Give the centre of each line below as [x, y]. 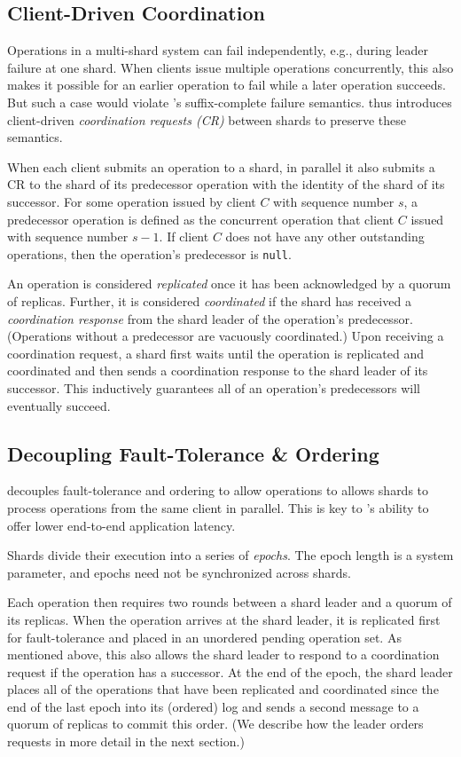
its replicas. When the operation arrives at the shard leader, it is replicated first [224, 619]
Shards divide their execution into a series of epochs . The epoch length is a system [230, 555]
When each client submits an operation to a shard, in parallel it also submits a [221, 166]
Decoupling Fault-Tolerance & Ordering [193, 453]
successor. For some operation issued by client [132, 201]
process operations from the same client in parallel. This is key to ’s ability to [218, 507]
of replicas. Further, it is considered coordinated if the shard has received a [209, 300]
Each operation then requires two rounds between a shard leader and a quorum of [230, 602]
